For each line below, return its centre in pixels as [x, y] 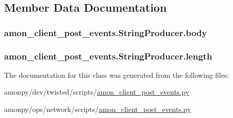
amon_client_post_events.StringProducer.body [106, 32]
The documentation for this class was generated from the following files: [117, 75]
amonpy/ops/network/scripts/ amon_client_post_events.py [98, 109]
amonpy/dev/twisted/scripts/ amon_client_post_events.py [97, 92]
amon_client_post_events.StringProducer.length [108, 56]
